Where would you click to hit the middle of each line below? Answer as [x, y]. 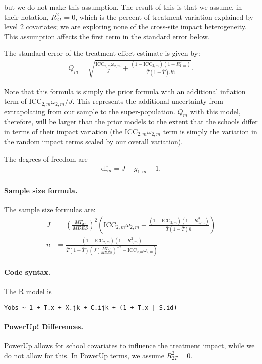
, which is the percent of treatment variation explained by [164, 16]
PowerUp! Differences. [44, 326]
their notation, [26, 16]
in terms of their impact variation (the [63, 131]
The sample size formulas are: [50, 210]
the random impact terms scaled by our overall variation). [94, 142]
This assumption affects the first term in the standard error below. [107, 36]
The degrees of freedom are [46, 159]
